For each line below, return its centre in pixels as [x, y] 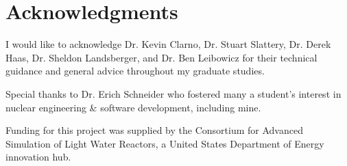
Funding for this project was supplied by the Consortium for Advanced [154, 130]
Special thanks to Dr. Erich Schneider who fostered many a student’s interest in [173, 93]
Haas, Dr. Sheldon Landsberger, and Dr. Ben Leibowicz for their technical [161, 57]
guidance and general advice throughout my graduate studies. [135, 71]
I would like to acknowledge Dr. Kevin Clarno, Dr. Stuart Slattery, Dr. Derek [168, 44]
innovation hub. [38, 157]
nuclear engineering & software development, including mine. [133, 107]
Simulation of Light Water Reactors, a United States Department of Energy [165, 143]
